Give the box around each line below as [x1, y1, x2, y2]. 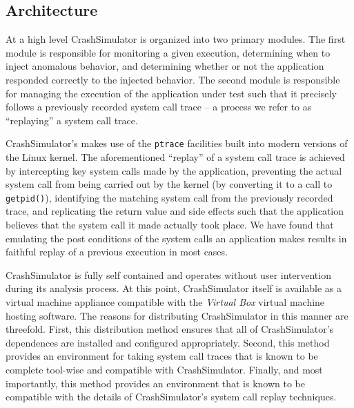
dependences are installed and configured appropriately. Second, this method [6, 335, 330, 349]
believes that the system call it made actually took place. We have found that [6, 217, 334, 232]
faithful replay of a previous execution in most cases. [6, 244, 228, 259]
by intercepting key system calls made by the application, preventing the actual [6, 163, 342, 177]
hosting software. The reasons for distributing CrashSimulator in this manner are [6, 308, 348, 322]
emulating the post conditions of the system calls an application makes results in [6, 231, 347, 245]
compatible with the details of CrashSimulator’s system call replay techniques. [6, 389, 337, 404]
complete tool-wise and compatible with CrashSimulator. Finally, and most [6, 362, 323, 376]
